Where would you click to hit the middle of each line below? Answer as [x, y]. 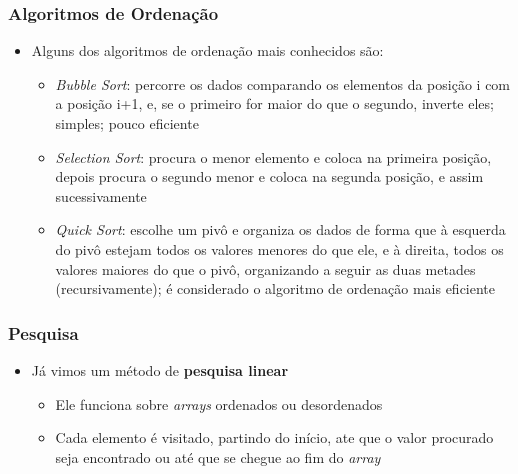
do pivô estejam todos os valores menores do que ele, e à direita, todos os [279, 248]
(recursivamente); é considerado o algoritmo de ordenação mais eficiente [275, 288]
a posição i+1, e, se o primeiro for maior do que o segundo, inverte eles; [274, 103]
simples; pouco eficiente [127, 123]
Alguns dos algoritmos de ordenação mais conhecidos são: [207, 50]
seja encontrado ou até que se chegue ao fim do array [218, 456]
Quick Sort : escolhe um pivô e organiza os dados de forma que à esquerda [280, 229]
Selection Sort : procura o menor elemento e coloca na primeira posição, [273, 156]
